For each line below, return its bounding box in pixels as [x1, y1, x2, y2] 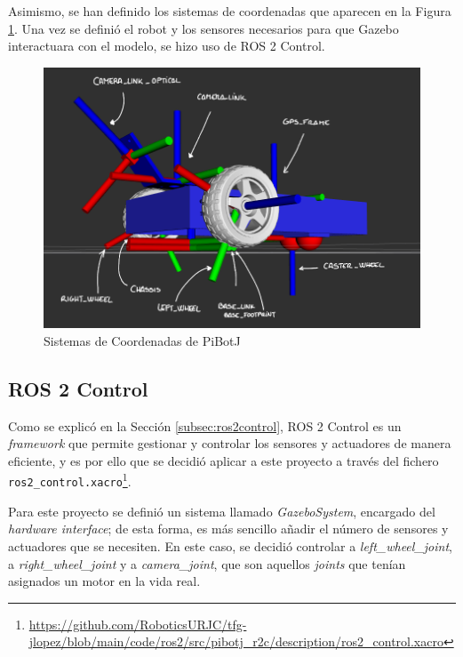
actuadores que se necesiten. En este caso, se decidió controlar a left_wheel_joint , [8, 536, 452, 555]
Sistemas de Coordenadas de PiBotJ [44, 331, 241, 349]
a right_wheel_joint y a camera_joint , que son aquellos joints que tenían [8, 554, 406, 573]
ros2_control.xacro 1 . [8, 469, 132, 491]
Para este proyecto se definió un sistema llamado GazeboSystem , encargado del [8, 501, 435, 520]
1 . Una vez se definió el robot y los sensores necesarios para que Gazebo [8, 19, 399, 37]
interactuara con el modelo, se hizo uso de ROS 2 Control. [8, 36, 325, 55]
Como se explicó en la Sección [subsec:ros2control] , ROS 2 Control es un [8, 416, 402, 435]
